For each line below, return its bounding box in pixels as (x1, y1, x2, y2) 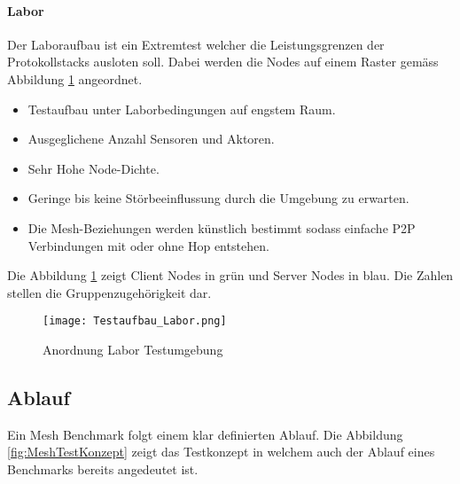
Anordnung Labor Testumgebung (43, 340, 223, 358)
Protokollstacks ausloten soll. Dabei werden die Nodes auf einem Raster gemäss (7, 52, 439, 71)
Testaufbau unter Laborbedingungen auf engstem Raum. (27, 99, 336, 118)
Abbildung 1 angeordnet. (7, 69, 143, 88)
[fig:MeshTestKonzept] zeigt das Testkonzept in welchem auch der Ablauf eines (7, 442, 435, 461)
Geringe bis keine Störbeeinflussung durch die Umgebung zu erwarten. (27, 189, 409, 207)
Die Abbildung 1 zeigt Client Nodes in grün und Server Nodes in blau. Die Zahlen (7, 266, 454, 285)
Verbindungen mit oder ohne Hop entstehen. (27, 236, 269, 254)
